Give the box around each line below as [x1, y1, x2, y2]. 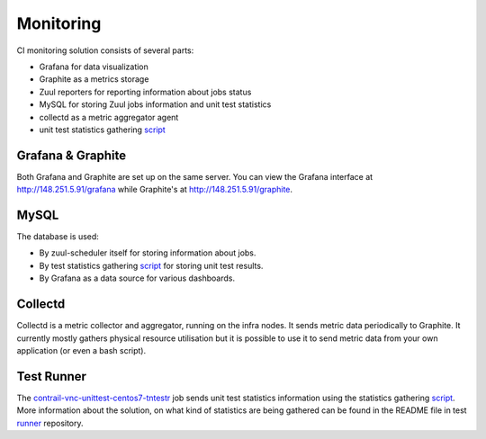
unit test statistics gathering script [39, 124, 166, 135]
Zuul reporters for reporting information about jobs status [39, 86, 252, 97]
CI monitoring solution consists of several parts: [16, 45, 194, 56]
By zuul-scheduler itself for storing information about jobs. [39, 247, 256, 258]
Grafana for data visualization [39, 61, 148, 72]
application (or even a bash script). [16, 345, 147, 355]
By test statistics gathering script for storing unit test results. [39, 260, 264, 271]
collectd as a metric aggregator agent [39, 112, 179, 122]
